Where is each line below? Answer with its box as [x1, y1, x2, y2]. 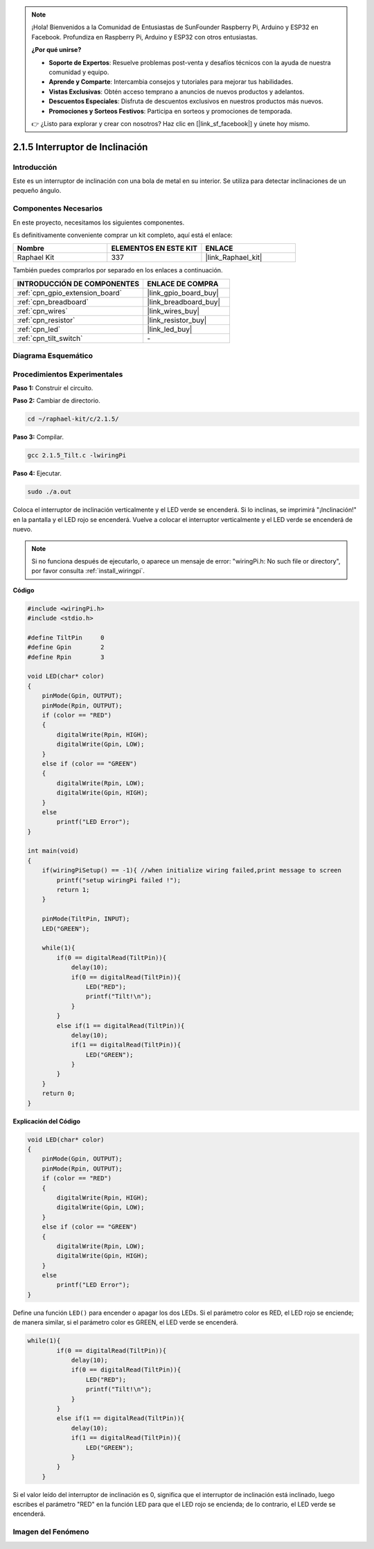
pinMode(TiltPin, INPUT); [42, 915, 130, 923]
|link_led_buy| [146, 324, 193, 334]
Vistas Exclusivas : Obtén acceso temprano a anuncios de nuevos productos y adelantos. [48, 87, 305, 96]
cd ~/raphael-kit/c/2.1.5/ [27, 415, 119, 423]
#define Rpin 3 [27, 653, 105, 661]
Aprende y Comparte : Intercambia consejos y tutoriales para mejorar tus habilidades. [48, 78, 294, 86]
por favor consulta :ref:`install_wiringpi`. [31, 567, 145, 575]
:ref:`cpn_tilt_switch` [17, 333, 83, 343]
